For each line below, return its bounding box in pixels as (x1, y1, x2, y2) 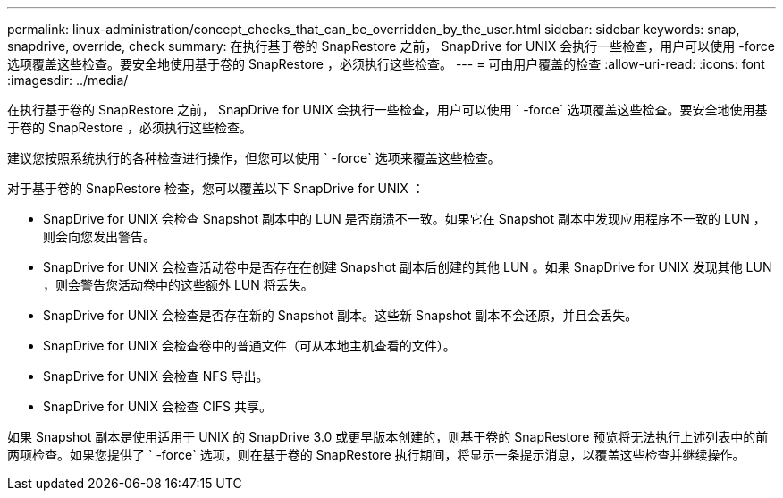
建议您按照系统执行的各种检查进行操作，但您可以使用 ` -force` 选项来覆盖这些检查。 (7, 150, 501, 165)
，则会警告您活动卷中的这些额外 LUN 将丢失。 (43, 277, 314, 292)
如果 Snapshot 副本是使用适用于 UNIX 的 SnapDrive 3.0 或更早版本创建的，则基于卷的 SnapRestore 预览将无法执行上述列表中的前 (7, 429, 769, 444)
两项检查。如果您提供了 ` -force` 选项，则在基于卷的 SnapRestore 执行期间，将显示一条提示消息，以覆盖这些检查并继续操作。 (7, 447, 745, 462)
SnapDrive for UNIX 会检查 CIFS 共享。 (43, 399, 272, 414)
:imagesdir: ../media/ (7, 72, 129, 88)
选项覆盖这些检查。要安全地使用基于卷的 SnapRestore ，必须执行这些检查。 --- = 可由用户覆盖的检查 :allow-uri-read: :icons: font (7, 56, 765, 72)
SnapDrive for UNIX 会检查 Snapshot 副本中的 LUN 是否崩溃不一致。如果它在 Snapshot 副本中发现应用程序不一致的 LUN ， (43, 211, 766, 226)
